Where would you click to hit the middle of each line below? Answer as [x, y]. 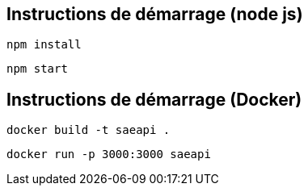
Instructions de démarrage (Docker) [154, 99]
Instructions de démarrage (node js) [155, 14]
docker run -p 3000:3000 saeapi [109, 154]
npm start [37, 69]
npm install [44, 45]
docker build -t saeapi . [89, 130]
